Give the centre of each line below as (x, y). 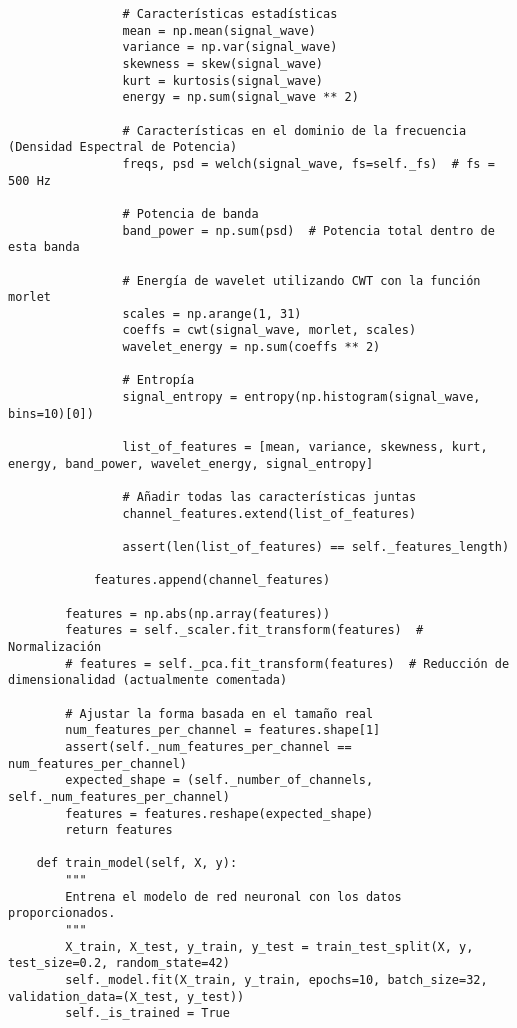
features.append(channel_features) (212, 580)
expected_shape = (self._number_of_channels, (219, 780)
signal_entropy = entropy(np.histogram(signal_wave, (301, 397)
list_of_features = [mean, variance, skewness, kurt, (305, 447)
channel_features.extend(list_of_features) (269, 513)
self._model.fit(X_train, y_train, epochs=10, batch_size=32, (276, 980)
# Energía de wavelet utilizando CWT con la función (301, 280)
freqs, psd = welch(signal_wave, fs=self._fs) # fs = (308, 163)
